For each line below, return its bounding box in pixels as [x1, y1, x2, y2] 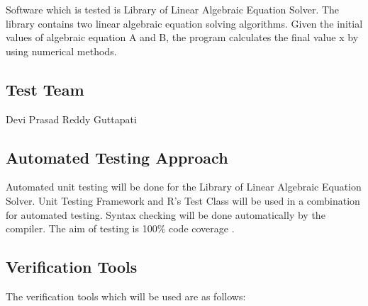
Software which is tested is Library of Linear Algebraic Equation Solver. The [6, 2, 340, 16]
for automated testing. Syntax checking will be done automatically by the [6, 207, 325, 222]
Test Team [6, 78, 84, 100]
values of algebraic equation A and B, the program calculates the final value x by [6, 30, 359, 45]
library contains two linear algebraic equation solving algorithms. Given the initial [6, 16, 363, 30]
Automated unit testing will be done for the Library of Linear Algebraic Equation [6, 179, 362, 194]
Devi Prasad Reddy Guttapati [6, 111, 137, 126]
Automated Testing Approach [6, 146, 228, 168]
